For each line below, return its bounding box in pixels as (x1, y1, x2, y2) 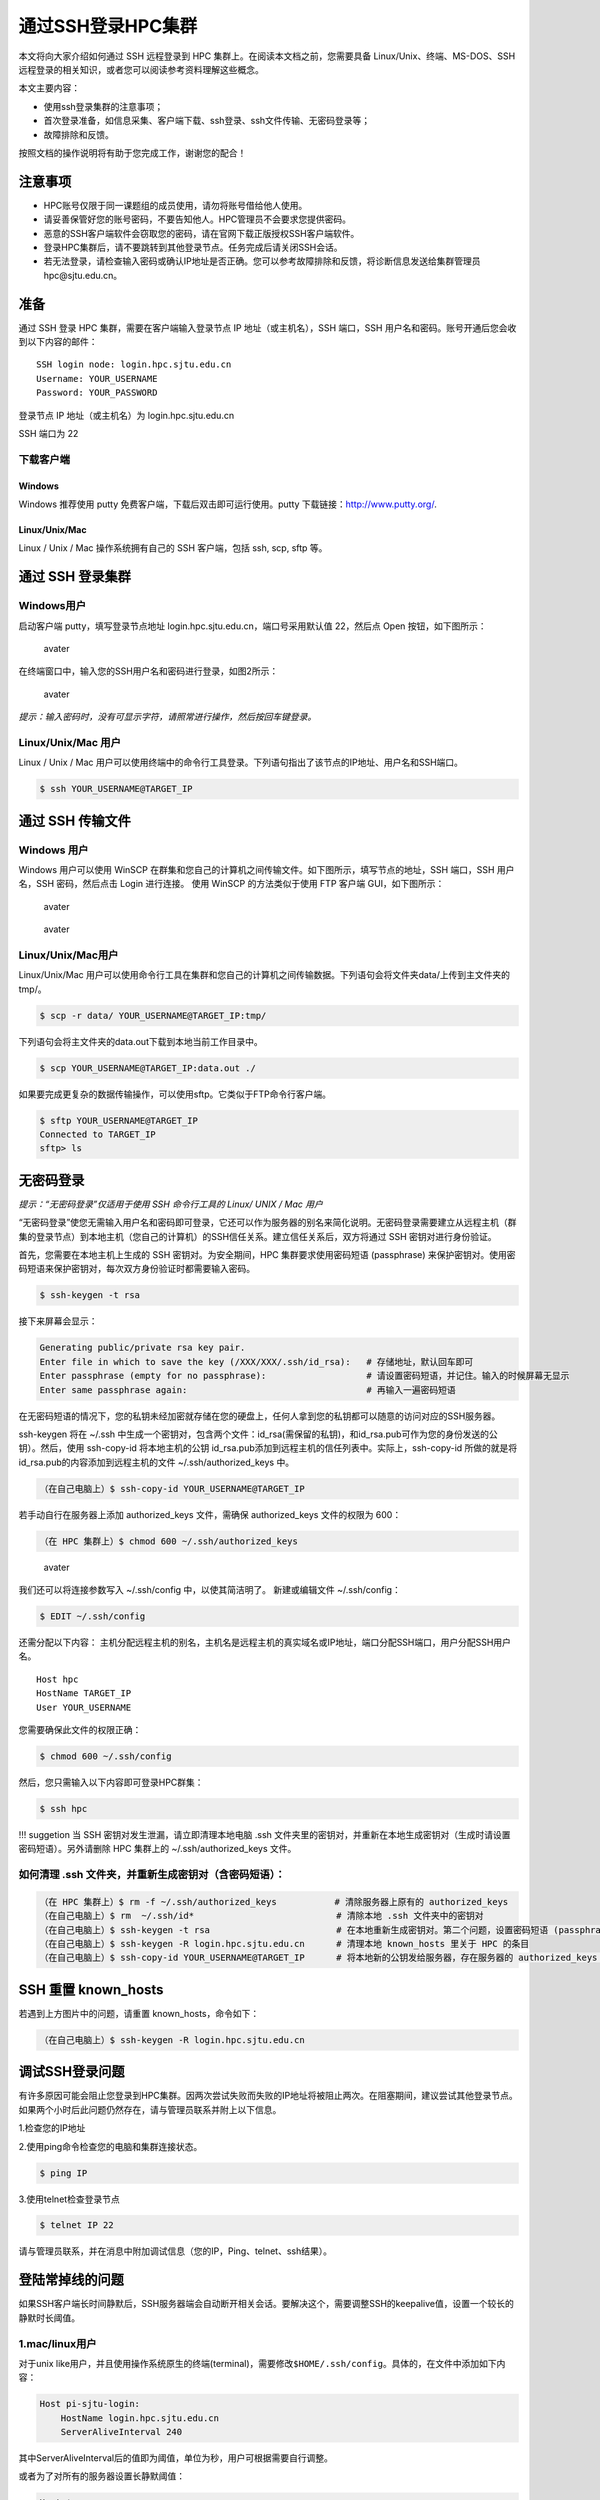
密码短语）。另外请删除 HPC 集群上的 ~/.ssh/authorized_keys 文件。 (18, 1843, 297, 1855)
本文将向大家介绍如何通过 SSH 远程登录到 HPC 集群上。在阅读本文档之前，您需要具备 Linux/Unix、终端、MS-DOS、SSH (18, 50, 516, 62)
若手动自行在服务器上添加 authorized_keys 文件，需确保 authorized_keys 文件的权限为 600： (18, 1508, 402, 1520)
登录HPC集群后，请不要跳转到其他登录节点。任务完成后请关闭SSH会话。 (43, 241, 343, 253)
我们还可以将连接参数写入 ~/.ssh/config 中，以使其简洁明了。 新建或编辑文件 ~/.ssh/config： (18, 1584, 402, 1596)
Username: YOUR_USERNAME (36, 373, 158, 384)
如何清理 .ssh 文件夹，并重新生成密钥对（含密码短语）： (18, 1868, 286, 1882)
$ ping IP (39, 2167, 88, 2179)
